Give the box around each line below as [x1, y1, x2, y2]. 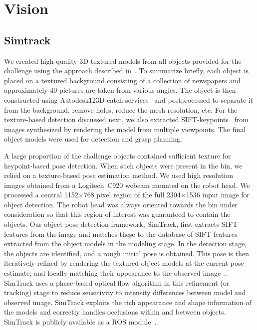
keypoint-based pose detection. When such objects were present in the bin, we [4, 160, 243, 170]
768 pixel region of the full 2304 [83, 189, 181, 200]
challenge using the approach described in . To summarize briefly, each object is [4, 65, 249, 76]
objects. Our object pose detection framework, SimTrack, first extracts [4, 219, 220, 229]
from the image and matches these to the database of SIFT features [30, 228, 238, 239]
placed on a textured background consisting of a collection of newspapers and [4, 75, 241, 85]
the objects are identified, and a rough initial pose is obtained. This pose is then [4, 248, 249, 258]
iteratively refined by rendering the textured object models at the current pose [4, 258, 244, 268]
